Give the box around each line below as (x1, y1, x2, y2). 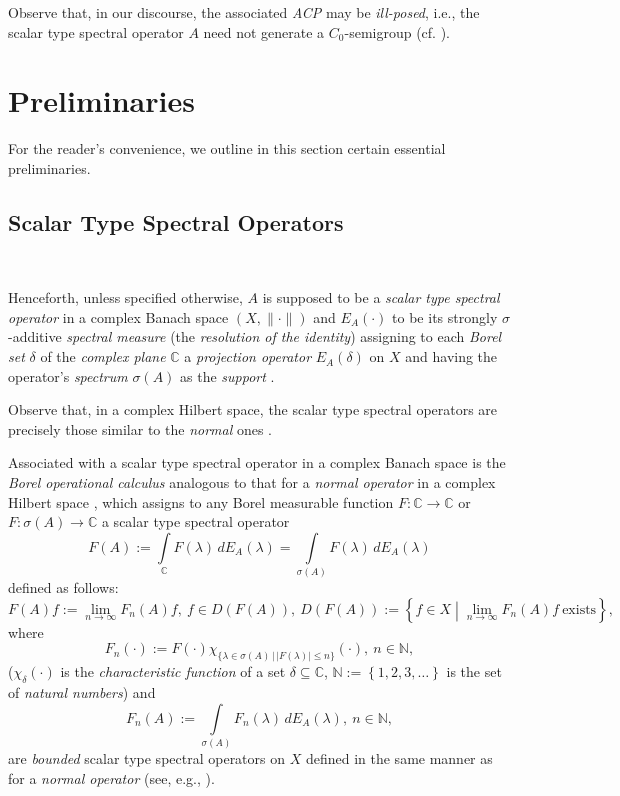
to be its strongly (392, 306, 498, 327)
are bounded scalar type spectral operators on (8, 747, 286, 768)
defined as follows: (8, 577, 119, 598)
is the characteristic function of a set (60, 661, 286, 682)
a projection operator (184, 346, 312, 367)
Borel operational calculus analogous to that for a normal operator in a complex (8, 472, 496, 493)
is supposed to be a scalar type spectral (262, 287, 500, 308)
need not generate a (203, 21, 325, 42)
